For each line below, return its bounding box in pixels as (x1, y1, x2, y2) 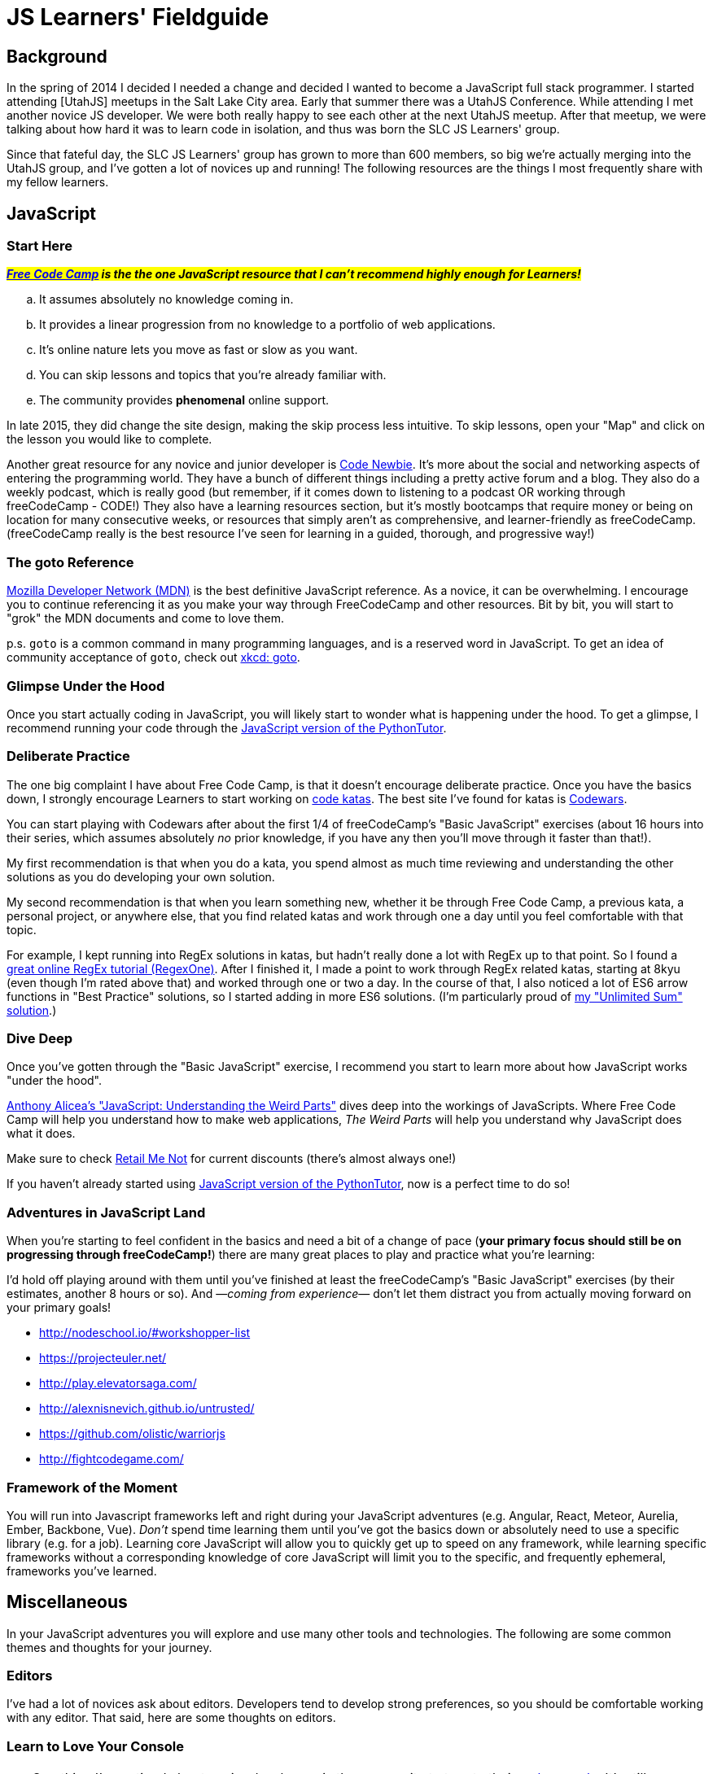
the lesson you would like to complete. (7, 432, 212, 447)
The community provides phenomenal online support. (39, 393, 330, 408)
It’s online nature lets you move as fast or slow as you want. (39, 343, 358, 357)
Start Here (7, 238, 73, 255)
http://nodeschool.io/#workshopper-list (39, 1326, 251, 1340)
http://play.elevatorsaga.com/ (39, 1376, 197, 1391)
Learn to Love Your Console (7, 1737, 184, 1754)
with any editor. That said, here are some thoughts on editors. (7, 1711, 336, 1725)
